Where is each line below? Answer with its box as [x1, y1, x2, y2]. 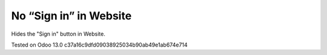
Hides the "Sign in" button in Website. [11, 30, 105, 37]
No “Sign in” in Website [11, 9, 132, 22]
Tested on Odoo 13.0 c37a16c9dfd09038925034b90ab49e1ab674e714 [11, 41, 188, 48]
